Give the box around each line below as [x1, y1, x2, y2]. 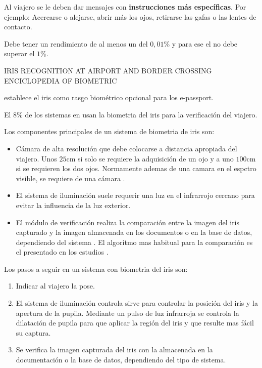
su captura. [16, 327, 51, 338]
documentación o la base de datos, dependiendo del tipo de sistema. [16, 354, 226, 365]
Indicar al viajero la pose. [16, 280, 95, 291]
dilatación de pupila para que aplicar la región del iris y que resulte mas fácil [16, 317, 254, 328]
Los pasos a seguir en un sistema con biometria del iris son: [4, 263, 188, 274]
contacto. [4, 21, 32, 32]
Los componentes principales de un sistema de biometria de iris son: [4, 126, 215, 137]
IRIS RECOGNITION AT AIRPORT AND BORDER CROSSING [4, 65, 212, 75]
